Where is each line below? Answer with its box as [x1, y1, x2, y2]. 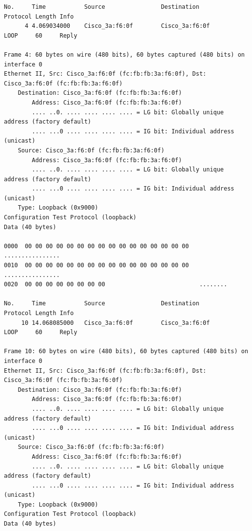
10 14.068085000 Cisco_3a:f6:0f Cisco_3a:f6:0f [21, 319, 210, 326]
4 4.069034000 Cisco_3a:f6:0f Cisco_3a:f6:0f [24, 22, 210, 30]
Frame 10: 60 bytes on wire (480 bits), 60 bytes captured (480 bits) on [4, 348, 249, 355]
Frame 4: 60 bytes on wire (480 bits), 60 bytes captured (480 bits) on [4, 51, 245, 58]
